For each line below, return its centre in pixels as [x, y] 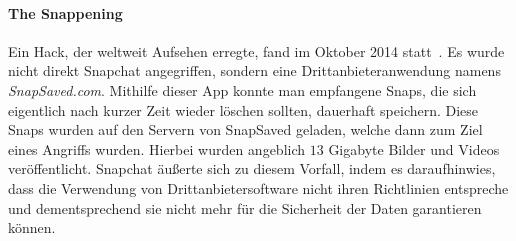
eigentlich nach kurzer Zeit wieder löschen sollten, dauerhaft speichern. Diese [243, 109]
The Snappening [65, 12]
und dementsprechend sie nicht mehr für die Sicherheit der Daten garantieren [245, 207]
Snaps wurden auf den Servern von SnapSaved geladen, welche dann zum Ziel [245, 129]
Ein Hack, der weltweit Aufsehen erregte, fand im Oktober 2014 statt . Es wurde [256, 50]
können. [32, 227]
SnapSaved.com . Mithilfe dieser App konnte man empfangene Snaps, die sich [242, 89]
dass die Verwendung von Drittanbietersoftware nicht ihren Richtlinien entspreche [258, 187]
